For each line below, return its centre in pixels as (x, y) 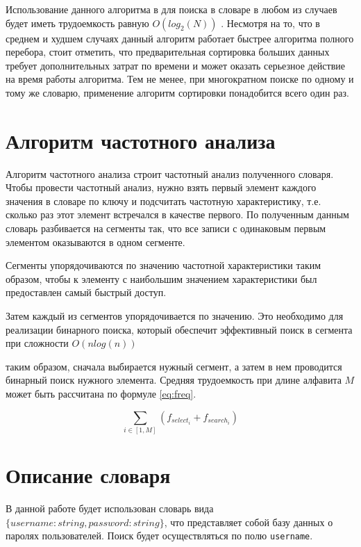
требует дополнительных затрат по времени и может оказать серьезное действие (175, 65)
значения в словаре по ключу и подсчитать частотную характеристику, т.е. (163, 201)
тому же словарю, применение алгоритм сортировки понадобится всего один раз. (177, 92)
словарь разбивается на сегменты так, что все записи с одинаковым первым (166, 228)
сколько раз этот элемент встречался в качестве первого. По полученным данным (177, 214)
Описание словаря (88, 475)
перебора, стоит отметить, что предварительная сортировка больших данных (168, 52)
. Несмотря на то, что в (270, 23)
